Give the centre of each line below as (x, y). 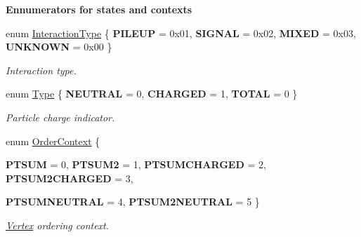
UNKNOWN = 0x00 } (59, 47)
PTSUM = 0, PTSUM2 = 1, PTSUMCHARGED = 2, (136, 164)
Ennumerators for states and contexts (99, 9)
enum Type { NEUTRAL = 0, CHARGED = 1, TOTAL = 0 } (152, 94)
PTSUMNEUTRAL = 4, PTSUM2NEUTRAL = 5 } (133, 202)
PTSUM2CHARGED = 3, (70, 178)
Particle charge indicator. (60, 117)
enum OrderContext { (53, 141)
